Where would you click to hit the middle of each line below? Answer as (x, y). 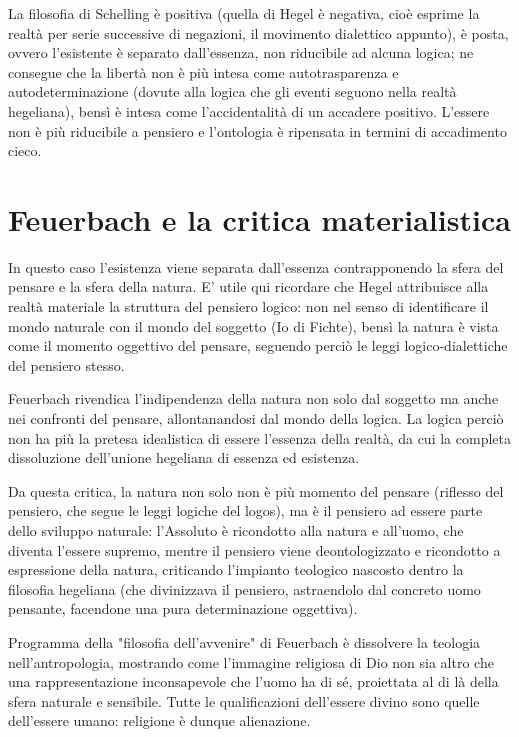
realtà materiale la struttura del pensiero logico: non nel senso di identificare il (248, 306)
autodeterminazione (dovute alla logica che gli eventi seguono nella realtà (232, 91)
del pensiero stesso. (66, 364)
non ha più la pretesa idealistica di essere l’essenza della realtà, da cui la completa (259, 437)
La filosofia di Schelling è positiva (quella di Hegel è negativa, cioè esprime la (244, 13)
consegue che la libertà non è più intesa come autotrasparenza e (203, 71)
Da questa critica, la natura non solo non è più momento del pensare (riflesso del (256, 490)
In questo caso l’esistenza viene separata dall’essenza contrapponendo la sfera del (256, 266)
